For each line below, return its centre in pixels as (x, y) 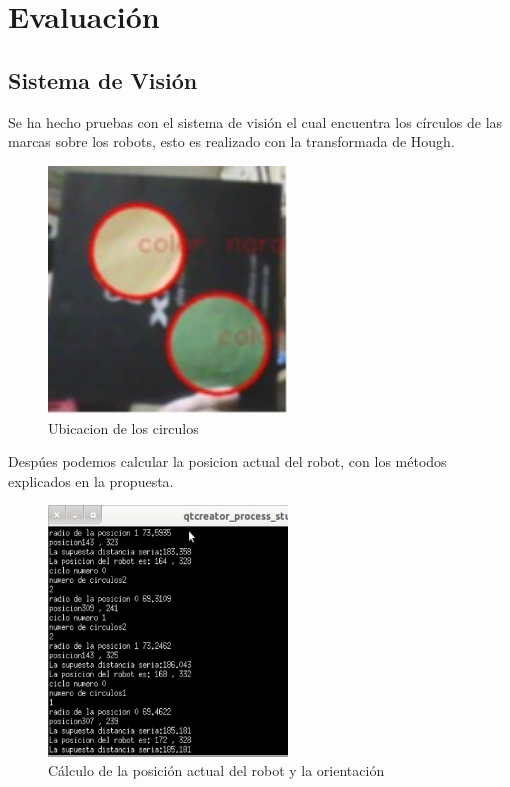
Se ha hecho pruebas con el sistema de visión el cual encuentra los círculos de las (255, 121)
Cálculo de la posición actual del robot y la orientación (216, 770)
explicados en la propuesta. (91, 480)
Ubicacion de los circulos (123, 427)
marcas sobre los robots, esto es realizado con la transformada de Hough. (231, 141)
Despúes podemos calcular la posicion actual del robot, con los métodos (227, 461)
